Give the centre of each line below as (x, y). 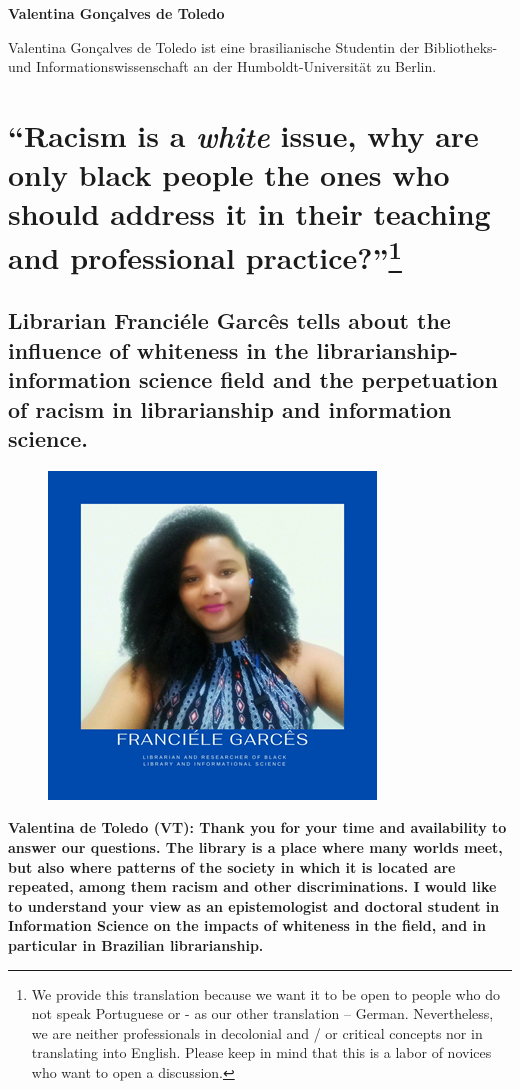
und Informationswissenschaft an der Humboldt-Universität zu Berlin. (222, 66)
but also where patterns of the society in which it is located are (232, 866)
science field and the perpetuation (318, 379)
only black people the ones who (229, 174)
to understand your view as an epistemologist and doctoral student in (254, 905)
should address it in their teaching (249, 213)
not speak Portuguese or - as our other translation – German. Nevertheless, (262, 1013)
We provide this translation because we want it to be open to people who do (265, 993)
